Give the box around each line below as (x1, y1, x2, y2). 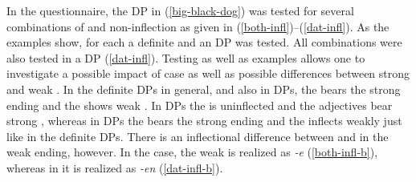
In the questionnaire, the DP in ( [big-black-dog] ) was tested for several (6, 2, 354, 18)
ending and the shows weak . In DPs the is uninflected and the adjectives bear (6, 96, 393, 113)
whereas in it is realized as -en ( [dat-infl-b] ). (6, 159, 223, 176)
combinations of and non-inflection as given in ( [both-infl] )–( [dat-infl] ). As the (6, 18, 389, 34)
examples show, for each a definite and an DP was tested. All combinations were (6, 34, 402, 51)
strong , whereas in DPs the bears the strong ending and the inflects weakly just (6, 112, 402, 129)
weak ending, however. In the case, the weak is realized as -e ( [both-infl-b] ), (6, 144, 378, 160)
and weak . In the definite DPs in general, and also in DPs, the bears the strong (6, 80, 401, 97)
